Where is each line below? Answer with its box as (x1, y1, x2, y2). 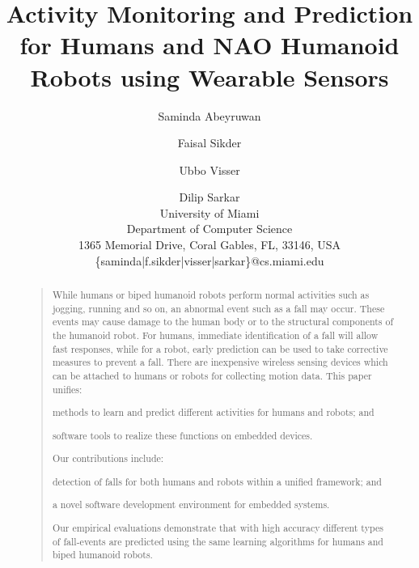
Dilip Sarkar (179, 189, 240, 206)
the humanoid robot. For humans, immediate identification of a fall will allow (52, 329, 379, 342)
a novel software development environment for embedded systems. (52, 498, 330, 511)
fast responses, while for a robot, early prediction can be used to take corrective (52, 341, 388, 355)
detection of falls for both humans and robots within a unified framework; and (52, 474, 382, 488)
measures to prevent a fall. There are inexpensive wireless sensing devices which (52, 355, 388, 369)
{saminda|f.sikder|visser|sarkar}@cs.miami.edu (95, 252, 324, 269)
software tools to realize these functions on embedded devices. (52, 428, 313, 442)
